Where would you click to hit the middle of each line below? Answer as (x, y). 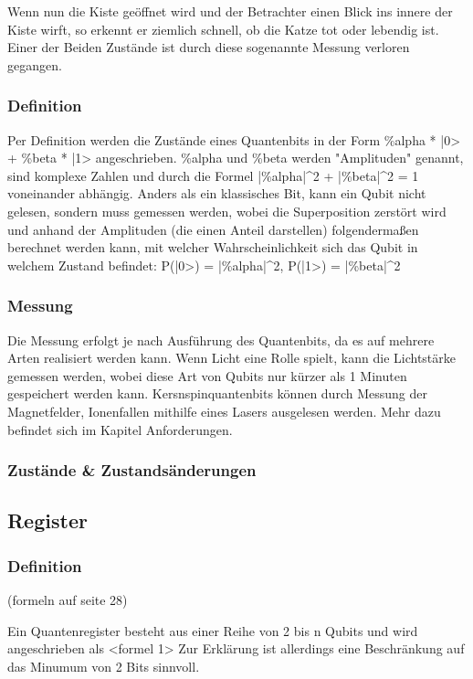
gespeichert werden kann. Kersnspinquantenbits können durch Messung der (217, 393)
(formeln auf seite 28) (68, 599)
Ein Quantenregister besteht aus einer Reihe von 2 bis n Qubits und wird (213, 630)
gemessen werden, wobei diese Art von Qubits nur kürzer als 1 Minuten (207, 375)
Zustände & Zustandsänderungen (132, 470)
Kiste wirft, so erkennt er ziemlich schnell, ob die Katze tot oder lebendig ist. (223, 29)
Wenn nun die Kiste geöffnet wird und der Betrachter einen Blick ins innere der (230, 11)
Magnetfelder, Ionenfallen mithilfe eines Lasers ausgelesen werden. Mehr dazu (224, 411)
